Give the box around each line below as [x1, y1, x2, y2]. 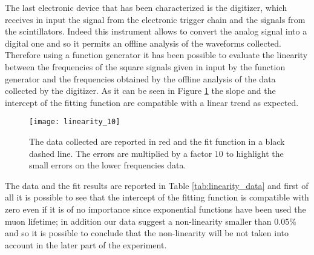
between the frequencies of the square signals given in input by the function [5, 60, 286, 73]
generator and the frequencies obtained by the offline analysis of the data [5, 72, 276, 85]
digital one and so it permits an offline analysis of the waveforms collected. [5, 36, 281, 49]
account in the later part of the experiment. [5, 238, 167, 251]
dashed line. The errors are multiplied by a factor [29, 147, 212, 159]
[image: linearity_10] [29, 118, 120, 127]
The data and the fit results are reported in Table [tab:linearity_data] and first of [5, 179, 309, 191]
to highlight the [226, 147, 284, 159]
